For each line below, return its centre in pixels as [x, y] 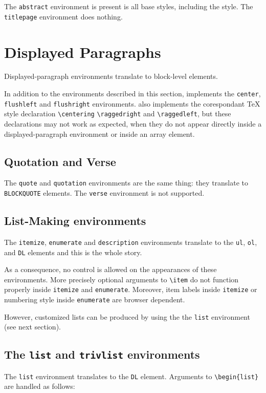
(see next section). [32, 327]
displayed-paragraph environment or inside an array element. [99, 133]
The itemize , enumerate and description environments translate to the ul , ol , [131, 242]
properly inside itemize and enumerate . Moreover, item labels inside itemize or [131, 289]
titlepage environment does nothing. [63, 16]
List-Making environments [75, 221]
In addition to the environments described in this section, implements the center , [132, 94]
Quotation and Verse [60, 161]
